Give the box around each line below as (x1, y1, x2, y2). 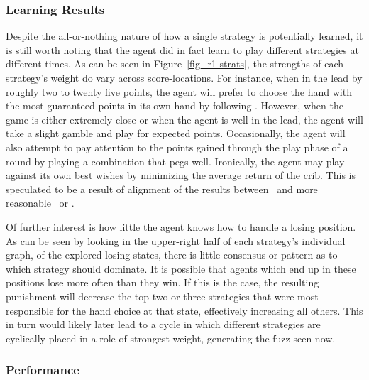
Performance (6, 361, 79, 379)
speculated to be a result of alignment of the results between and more (6, 181, 318, 196)
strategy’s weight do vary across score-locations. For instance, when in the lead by (6, 70, 363, 85)
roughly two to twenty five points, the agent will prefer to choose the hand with (6, 84, 352, 99)
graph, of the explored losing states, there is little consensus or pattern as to (6, 247, 338, 262)
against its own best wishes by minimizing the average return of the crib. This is (6, 168, 356, 183)
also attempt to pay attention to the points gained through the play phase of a (6, 139, 348, 154)
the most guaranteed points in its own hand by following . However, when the (6, 98, 343, 113)
